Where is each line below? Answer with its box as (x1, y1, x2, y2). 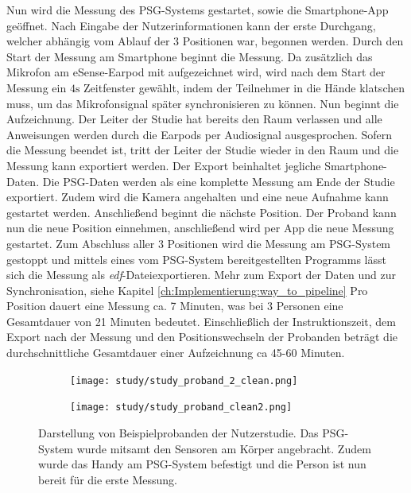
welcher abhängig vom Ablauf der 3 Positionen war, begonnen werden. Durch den (6, 33, 404, 49)
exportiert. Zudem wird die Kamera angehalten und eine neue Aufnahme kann (6, 188, 389, 205)
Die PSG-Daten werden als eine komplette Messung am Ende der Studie (42, 173, 395, 189)
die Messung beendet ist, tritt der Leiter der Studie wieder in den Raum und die (6, 142, 399, 158)
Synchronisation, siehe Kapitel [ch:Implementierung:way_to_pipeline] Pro (6, 281, 368, 298)
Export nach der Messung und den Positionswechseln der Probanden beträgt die (6, 328, 397, 345)
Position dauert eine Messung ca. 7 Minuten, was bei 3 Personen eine (6, 297, 343, 314)
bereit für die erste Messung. (38, 471, 177, 487)
